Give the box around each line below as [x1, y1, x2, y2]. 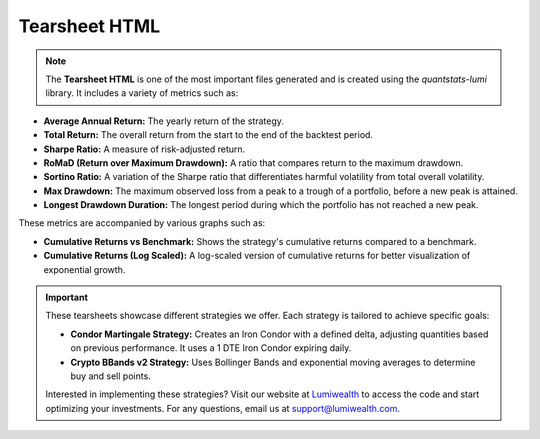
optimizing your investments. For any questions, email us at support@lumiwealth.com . [45, 402, 400, 414]
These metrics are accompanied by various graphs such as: [18, 217, 266, 229]
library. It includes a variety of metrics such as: [45, 87, 239, 99]
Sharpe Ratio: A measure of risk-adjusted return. [43, 143, 246, 155]
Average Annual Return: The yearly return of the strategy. [43, 115, 285, 127]
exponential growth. [43, 263, 126, 275]
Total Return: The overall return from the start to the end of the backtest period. [43, 129, 374, 141]
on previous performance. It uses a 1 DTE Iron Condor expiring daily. [70, 342, 352, 354]
